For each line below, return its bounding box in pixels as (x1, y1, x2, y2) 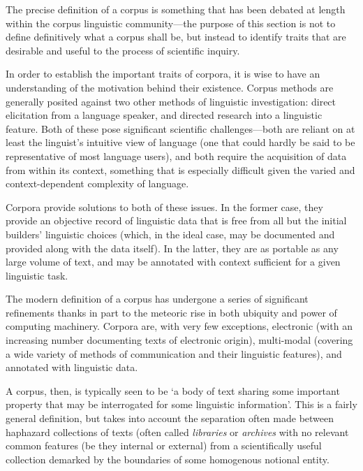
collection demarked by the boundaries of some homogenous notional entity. (6, 451, 329, 466)
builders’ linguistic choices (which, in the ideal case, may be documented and (6, 226, 335, 241)
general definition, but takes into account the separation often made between (6, 411, 334, 426)
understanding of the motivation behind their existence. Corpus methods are (6, 80, 334, 94)
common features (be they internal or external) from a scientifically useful (6, 438, 322, 453)
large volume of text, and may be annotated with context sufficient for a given (6, 254, 341, 269)
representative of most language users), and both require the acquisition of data (6, 148, 347, 163)
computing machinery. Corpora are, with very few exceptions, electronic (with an (6, 319, 353, 333)
